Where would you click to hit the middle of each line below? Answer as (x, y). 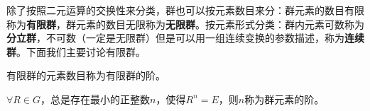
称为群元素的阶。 (284, 99)
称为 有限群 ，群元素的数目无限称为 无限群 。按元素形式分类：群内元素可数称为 (185, 24)
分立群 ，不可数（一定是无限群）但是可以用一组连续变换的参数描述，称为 (175, 38)
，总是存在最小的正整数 (96, 99)
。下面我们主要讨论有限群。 (81, 51)
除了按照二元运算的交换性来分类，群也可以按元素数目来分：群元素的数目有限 (185, 10)
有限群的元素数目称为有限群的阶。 (86, 75)
